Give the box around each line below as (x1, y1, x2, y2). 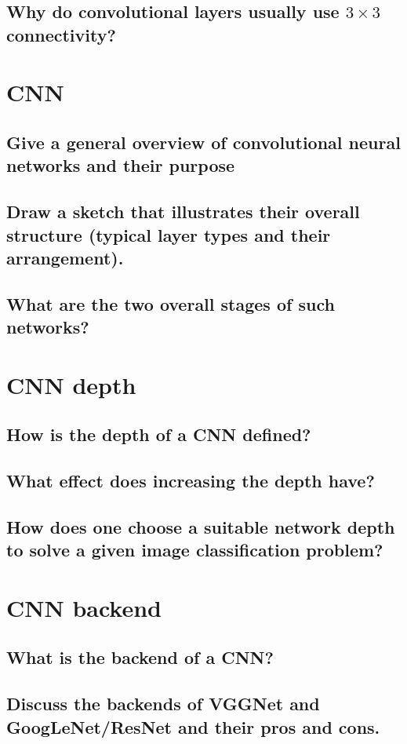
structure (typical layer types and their (6, 222, 331, 246)
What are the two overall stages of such (6, 291, 335, 315)
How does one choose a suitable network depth (6, 514, 395, 538)
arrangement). (6, 245, 124, 269)
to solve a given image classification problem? (6, 538, 383, 562)
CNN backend (6, 591, 162, 623)
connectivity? (6, 22, 116, 46)
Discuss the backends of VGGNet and (6, 691, 320, 716)
